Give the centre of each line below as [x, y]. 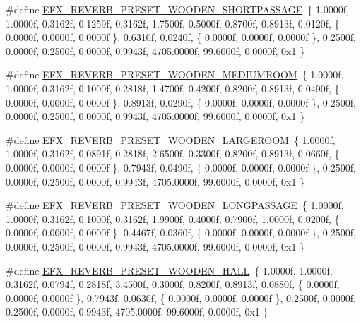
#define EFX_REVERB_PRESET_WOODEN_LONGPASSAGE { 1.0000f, [175, 205]
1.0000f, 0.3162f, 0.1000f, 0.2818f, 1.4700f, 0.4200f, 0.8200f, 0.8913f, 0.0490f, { [173, 88]
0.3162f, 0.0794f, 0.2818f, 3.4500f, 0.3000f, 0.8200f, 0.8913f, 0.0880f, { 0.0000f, [173, 284]
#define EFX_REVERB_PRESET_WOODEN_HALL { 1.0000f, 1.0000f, [169, 270]
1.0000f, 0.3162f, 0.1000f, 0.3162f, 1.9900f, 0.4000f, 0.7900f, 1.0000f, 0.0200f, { [173, 218]
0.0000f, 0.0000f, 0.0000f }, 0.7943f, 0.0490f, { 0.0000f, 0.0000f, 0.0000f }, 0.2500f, [181, 167]
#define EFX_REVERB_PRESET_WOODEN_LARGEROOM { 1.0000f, [171, 139]
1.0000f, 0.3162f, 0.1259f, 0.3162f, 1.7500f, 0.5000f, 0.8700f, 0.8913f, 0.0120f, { [173, 23]
